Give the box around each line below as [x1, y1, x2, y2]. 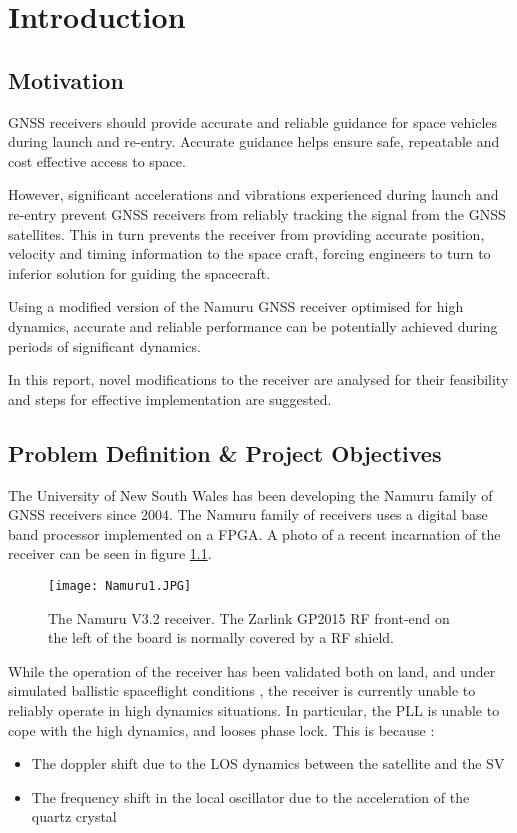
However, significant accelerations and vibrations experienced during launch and [8, 184, 499, 205]
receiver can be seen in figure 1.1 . [8, 543, 212, 564]
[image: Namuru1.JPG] [48, 578, 192, 593]
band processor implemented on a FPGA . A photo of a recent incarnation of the [8, 523, 501, 544]
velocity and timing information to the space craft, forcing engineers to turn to [8, 243, 491, 264]
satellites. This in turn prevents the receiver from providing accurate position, [8, 223, 485, 244]
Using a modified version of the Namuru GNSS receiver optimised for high [8, 296, 464, 317]
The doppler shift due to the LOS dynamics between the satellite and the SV [31, 753, 505, 774]
